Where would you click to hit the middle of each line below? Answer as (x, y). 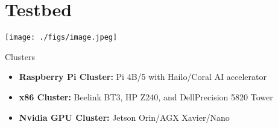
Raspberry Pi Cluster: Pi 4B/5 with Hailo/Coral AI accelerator (143, 77)
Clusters (20, 56)
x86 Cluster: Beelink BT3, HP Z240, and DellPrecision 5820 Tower (146, 96)
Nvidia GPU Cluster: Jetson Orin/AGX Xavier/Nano (124, 117)
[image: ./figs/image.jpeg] (61, 38)
